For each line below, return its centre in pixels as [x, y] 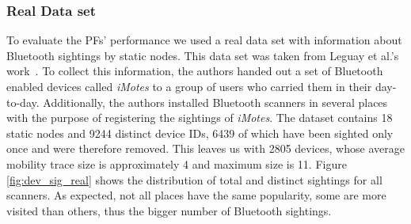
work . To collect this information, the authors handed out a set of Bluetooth [195, 71]
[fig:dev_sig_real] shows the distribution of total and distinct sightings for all [194, 179]
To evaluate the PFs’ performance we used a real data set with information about [204, 40]
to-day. [23, 102]
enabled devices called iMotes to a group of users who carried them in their [189, 86]
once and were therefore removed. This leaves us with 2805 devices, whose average [205, 148]
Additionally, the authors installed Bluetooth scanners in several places [215, 102]
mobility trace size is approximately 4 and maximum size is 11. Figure [177, 163]
